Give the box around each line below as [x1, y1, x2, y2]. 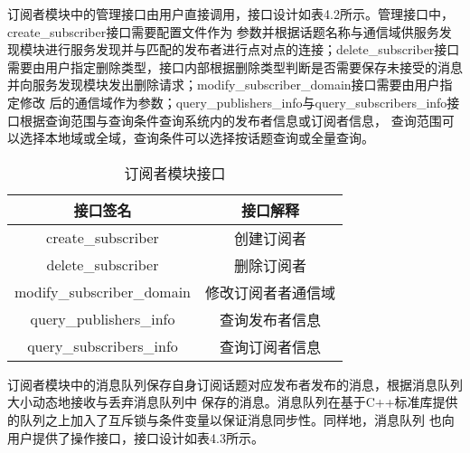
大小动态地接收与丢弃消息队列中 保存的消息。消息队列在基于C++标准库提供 [7, 392, 458, 411]
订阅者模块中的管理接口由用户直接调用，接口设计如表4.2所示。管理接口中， [7, 5, 454, 23]
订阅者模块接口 [124, 162, 226, 184]
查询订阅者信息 [219, 335, 321, 357]
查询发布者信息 [219, 308, 321, 330]
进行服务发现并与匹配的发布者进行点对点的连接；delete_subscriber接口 [44, 40, 460, 59]
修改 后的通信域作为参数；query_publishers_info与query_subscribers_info [19, 92, 447, 111]
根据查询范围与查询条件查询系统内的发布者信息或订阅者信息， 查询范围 [19, 110, 442, 129]
